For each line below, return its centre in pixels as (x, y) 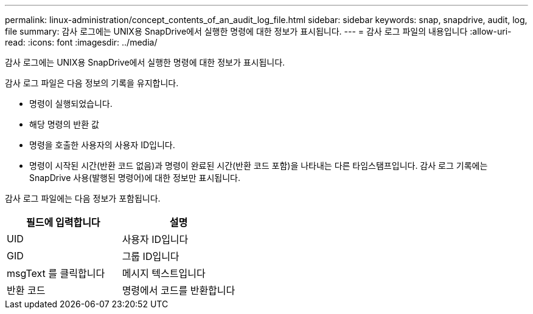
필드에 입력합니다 (63, 222)
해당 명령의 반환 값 (64, 124)
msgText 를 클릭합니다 (56, 273)
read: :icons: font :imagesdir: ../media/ (81, 42)
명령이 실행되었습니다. (71, 104)
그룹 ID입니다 (151, 256)
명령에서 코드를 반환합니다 (179, 290)
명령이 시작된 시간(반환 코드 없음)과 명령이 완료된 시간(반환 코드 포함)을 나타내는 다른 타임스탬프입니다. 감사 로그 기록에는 (259, 166)
